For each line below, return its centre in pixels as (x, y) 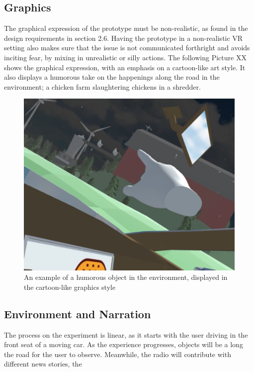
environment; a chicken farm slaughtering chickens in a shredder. (102, 86)
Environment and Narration (78, 313)
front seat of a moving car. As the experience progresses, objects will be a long (124, 344)
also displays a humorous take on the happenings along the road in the (112, 77)
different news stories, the (43, 364)
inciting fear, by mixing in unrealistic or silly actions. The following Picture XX (125, 57)
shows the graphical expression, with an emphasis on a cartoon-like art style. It (125, 67)
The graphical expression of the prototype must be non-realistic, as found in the (126, 28)
